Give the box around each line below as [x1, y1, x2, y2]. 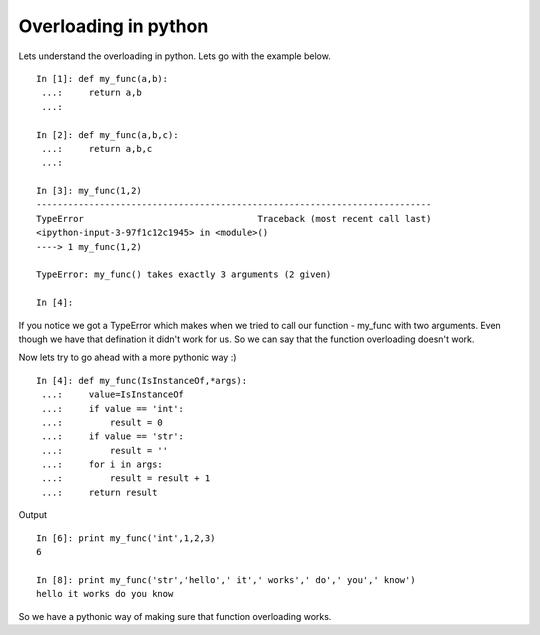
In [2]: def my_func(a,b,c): [36, 129, 179, 140]
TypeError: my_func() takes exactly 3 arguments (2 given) [36, 269, 332, 280]
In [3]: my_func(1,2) [36, 185, 142, 197]
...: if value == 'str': [41, 431, 185, 442]
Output [18, 509, 47, 521]
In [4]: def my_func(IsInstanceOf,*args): [36, 375, 248, 386]
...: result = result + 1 [41, 473, 211, 484]
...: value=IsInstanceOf [41, 389, 185, 400]
